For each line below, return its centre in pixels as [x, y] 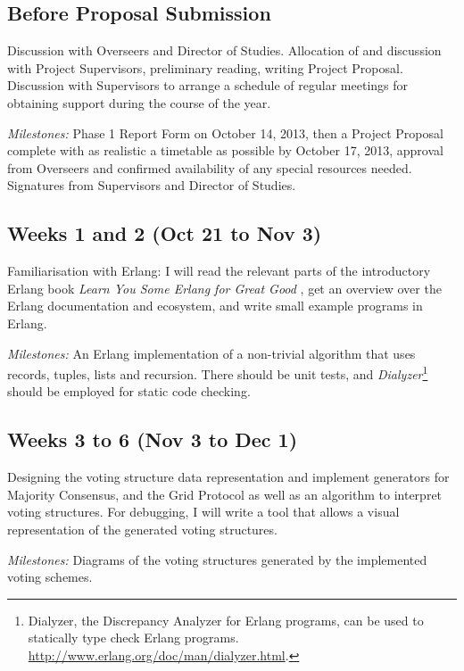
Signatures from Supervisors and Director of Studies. [152, 185]
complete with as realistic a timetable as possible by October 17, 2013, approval [225, 150]
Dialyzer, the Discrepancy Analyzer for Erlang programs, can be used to [226, 620]
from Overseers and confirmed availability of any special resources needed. [210, 167]
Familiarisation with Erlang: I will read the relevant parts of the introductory [219, 271]
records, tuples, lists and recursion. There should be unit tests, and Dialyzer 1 [218, 373]
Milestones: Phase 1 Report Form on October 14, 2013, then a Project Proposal [225, 133]
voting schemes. [50, 577]
